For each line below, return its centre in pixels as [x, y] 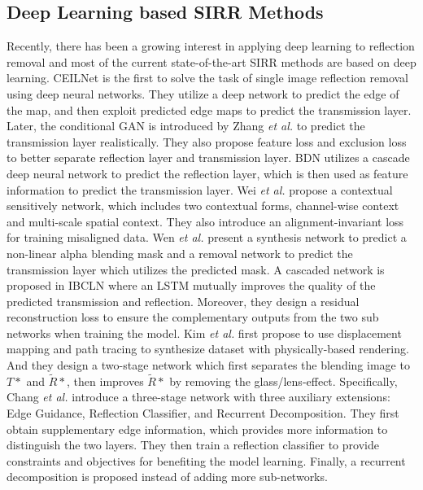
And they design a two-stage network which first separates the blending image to [208, 365]
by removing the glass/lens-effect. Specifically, [283, 381]
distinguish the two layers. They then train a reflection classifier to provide [193, 445]
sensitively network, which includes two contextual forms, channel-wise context [203, 206]
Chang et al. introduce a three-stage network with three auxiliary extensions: [198, 397]
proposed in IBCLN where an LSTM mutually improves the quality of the [191, 285]
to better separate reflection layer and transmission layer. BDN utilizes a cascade [208, 157]
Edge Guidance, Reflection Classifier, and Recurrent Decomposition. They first [203, 413]
